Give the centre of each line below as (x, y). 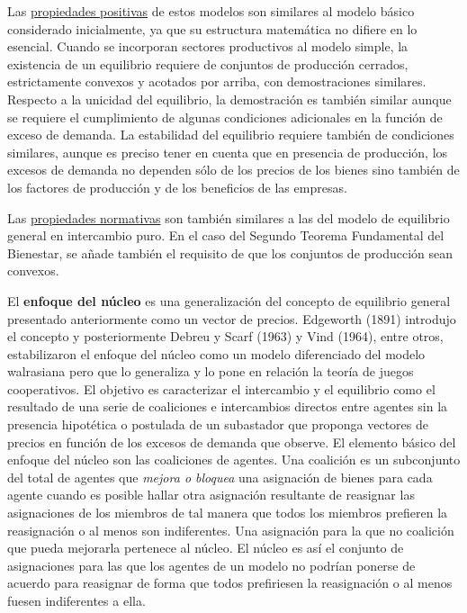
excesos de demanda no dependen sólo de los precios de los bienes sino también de (233, 170)
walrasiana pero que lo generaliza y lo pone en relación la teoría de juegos (211, 371)
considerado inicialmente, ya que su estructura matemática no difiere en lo (212, 28)
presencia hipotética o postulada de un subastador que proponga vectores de (218, 424)
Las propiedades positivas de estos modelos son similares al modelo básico (211, 11)
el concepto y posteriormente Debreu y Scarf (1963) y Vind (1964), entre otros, (225, 336)
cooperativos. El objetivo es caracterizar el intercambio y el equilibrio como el (221, 388)
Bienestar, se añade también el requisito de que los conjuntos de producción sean (230, 252)
